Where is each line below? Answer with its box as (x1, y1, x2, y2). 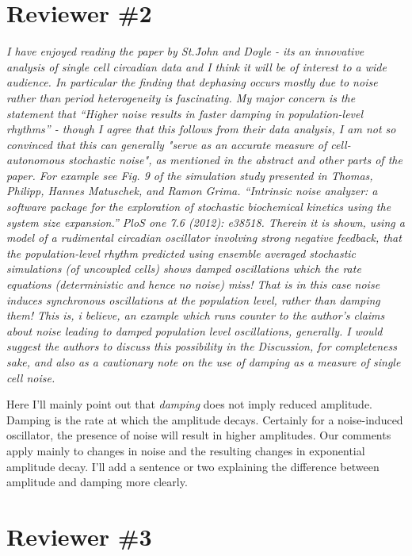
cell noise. (6, 369, 55, 385)
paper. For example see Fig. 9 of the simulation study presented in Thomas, (6, 167, 373, 183)
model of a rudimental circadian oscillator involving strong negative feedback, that (6, 229, 402, 246)
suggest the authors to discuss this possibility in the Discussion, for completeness (6, 338, 397, 355)
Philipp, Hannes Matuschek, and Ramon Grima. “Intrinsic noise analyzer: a (6, 182, 378, 199)
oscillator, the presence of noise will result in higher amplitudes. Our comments (6, 427, 391, 443)
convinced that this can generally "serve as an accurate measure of (6, 136, 327, 152)
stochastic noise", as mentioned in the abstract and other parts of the (68, 151, 402, 168)
